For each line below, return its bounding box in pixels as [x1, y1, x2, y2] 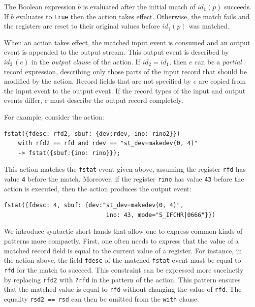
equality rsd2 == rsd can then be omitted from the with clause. [4, 293, 199, 304]
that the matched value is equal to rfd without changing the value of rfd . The [4, 284, 242, 294]
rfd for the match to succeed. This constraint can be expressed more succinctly [4, 264, 244, 275]
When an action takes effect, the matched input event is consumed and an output [4, 37, 251, 47]
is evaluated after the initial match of [83, 1, 195, 11]
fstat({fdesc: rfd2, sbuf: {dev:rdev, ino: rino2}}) [4, 130, 180, 137]
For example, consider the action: [4, 112, 104, 122]
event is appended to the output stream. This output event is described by [4, 47, 229, 57]
